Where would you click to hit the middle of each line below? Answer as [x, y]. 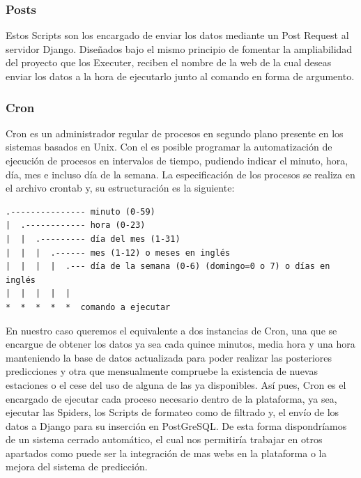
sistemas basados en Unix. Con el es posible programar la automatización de [169, 147]
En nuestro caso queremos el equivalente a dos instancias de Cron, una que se [171, 330]
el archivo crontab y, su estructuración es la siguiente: [120, 188]
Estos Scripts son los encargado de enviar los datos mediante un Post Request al [177, 35]
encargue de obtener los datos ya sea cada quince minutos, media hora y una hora [180, 344]
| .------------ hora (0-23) [76, 225]
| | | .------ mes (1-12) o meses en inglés [118, 253]
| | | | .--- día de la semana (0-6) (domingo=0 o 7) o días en [168, 267]
